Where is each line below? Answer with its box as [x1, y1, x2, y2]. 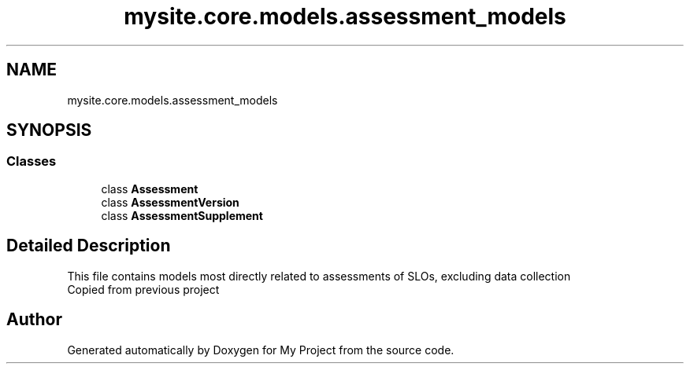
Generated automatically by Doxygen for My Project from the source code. [67, 343, 454, 357]
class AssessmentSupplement [101, 208, 263, 222]
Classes [6, 153, 57, 170]
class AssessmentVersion [101, 195, 239, 209]
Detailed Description [6, 236, 171, 256]
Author [6, 310, 62, 330]
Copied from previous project [67, 282, 220, 296]
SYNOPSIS [6, 120, 92, 141]
